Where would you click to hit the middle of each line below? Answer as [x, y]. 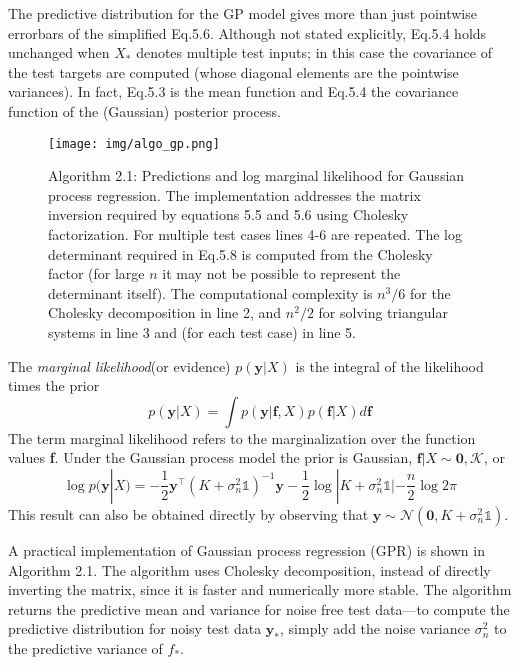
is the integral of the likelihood [389, 365]
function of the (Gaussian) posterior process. [144, 110]
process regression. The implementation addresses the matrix [234, 194]
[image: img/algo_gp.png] [134, 143]
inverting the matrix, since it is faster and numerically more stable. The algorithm [260, 589]
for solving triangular [383, 312]
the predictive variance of [85, 647]
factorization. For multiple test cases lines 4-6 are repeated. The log [255, 234]
